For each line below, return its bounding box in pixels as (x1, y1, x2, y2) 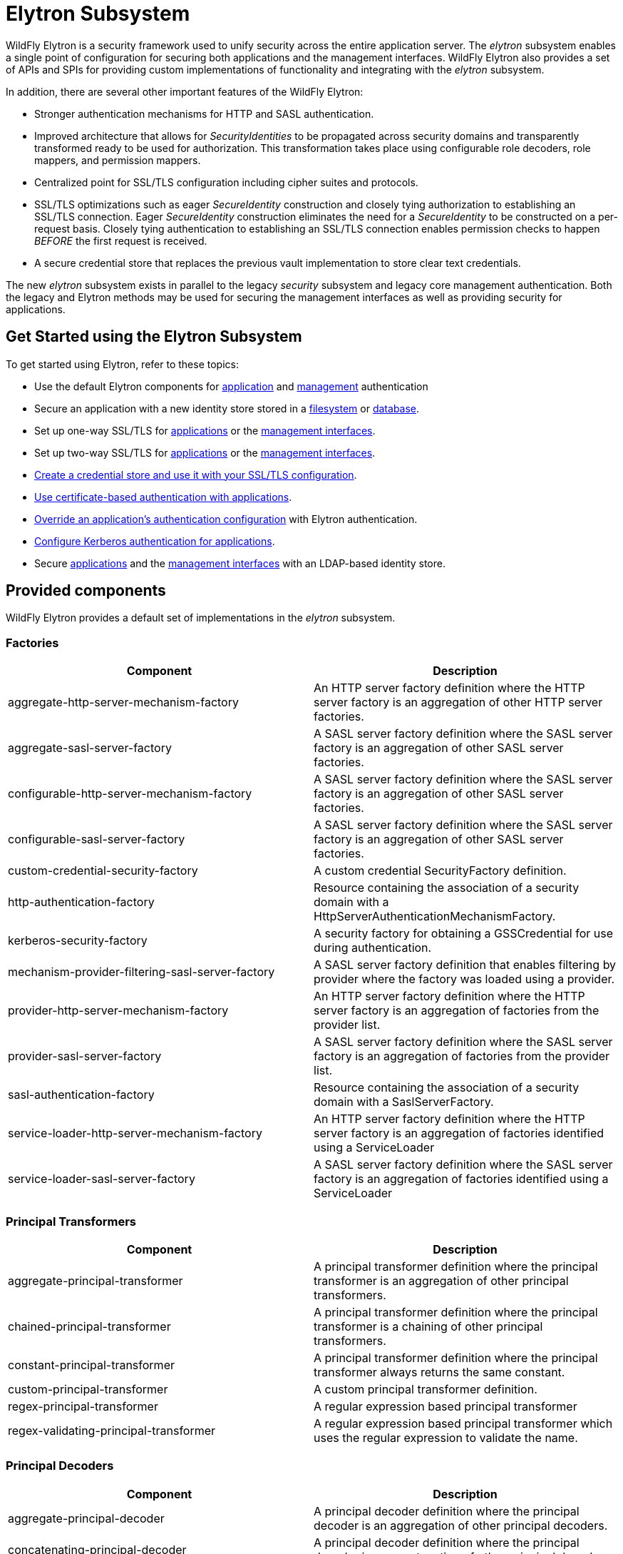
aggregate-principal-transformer (8, 1273, 183, 1288)
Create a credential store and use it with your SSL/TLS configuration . (34, 468, 357, 481)
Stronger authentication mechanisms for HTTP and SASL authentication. (34, 107, 374, 120)
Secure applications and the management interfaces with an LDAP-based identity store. (34, 557, 446, 569)
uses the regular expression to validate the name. (314, 1430, 578, 1445)
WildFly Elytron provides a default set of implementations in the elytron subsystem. (6, 611, 396, 624)
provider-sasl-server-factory (8, 1049, 162, 1064)
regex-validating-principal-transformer (8, 1423, 216, 1438)
